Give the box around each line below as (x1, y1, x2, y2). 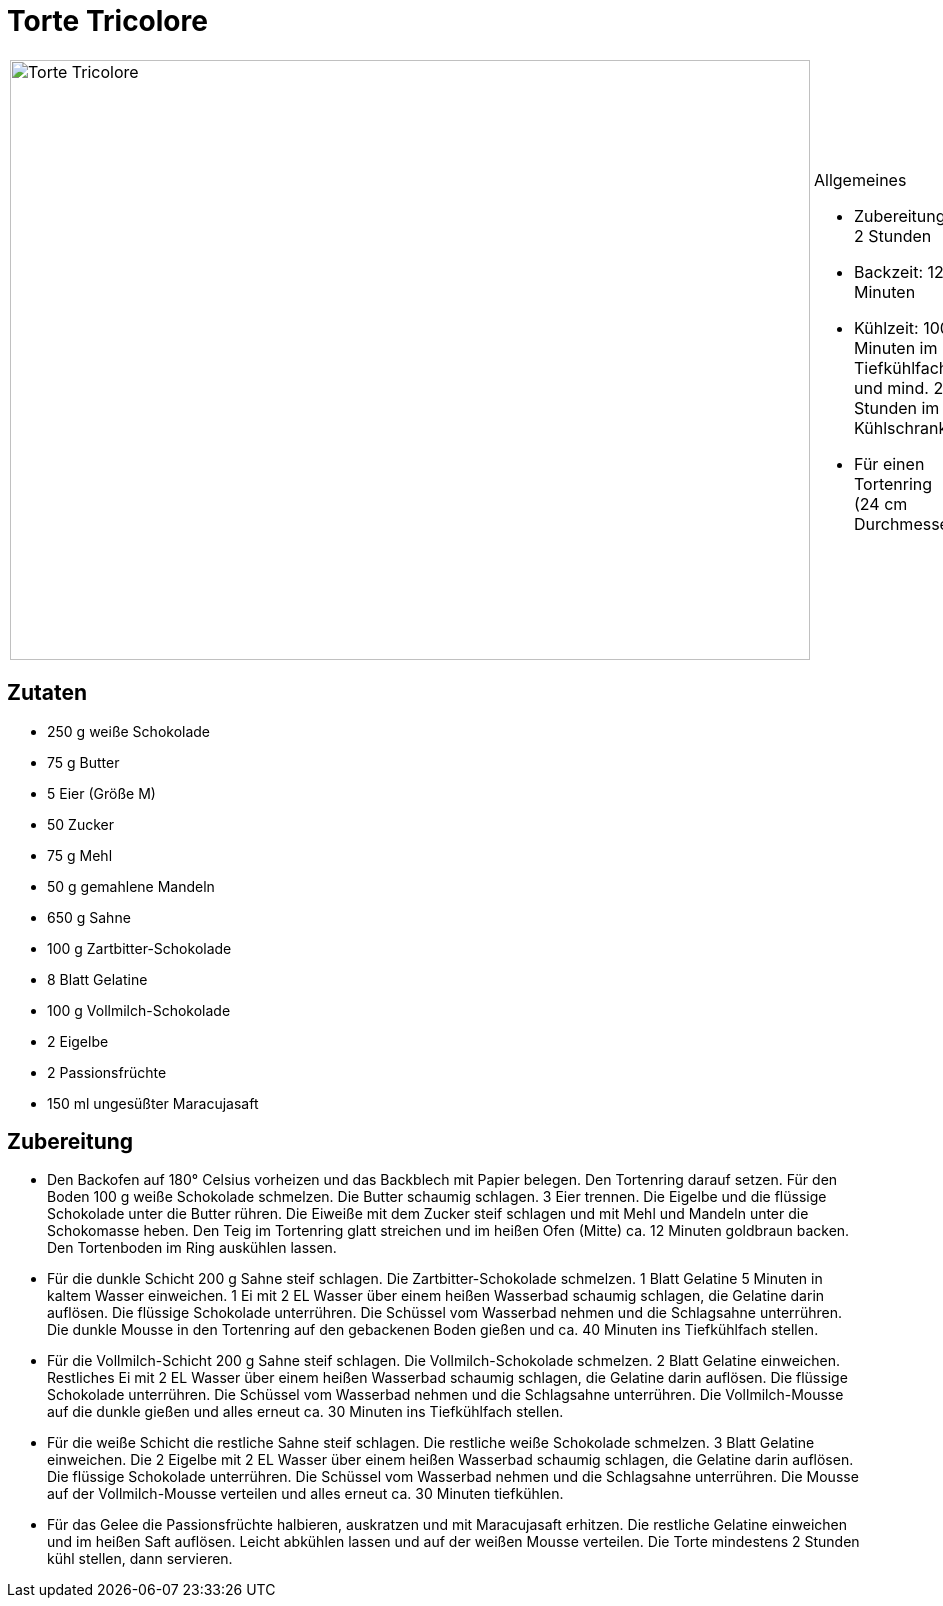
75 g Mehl (47, 846, 113, 864)
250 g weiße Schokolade (47, 722, 211, 740)
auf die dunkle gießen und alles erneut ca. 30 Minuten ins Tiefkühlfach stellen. (47, 1403, 564, 1421)
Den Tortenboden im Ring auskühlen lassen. (47, 1239, 337, 1257)
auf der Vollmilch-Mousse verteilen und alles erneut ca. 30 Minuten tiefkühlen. (47, 1485, 564, 1503)
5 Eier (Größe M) (47, 784, 156, 802)
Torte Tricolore (7, 4, 208, 38)
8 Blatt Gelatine (47, 970, 148, 988)
